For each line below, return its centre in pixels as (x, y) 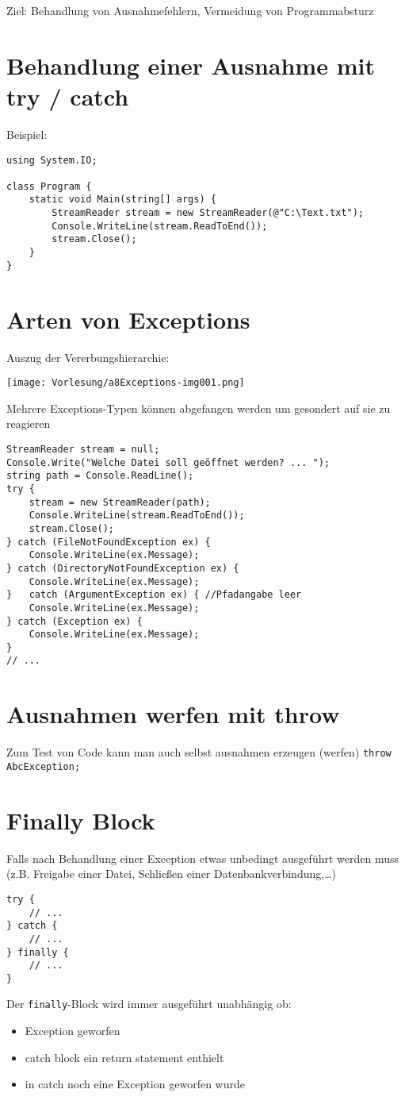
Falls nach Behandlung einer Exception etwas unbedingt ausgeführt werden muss (202, 858)
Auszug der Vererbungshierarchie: (88, 357)
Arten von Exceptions (128, 319)
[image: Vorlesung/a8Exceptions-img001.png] (126, 383)
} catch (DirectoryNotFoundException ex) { (123, 568)
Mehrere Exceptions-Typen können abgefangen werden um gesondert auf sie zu (199, 408)
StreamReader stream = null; (83, 449)
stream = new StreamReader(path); (120, 502)
